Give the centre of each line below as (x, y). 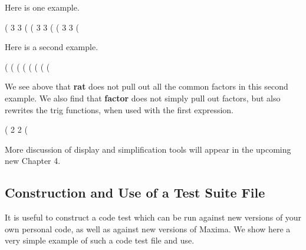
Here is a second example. (52, 47)
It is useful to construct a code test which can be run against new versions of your (153, 217)
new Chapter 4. (33, 161)
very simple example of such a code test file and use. (100, 240)
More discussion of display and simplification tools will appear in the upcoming (148, 149)
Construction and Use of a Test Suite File (135, 193)
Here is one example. (42, 7)
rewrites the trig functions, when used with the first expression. (119, 109)
